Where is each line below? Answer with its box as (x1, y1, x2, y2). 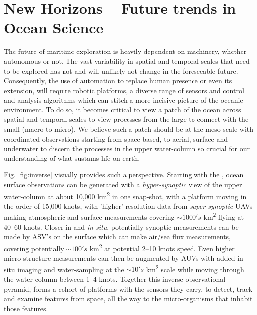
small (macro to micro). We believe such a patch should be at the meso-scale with (4, 124, 254, 134)
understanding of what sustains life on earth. (4, 153, 140, 163)
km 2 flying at (203, 210, 244, 222)
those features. (4, 303, 48, 313)
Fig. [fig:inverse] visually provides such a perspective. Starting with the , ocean (4, 169, 244, 180)
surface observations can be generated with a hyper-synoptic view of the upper (4, 179, 242, 190)
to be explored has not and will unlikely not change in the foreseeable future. (4, 65, 238, 76)
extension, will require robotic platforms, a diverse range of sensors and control (4, 85, 244, 95)
